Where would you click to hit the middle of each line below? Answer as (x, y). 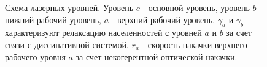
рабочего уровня (35, 56)
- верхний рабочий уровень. (163, 19)
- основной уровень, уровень (196, 7)
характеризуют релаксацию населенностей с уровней (103, 33)
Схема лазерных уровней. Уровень (69, 7)
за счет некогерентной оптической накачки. (157, 56)
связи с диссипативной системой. (67, 44)
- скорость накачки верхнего (195, 44)
